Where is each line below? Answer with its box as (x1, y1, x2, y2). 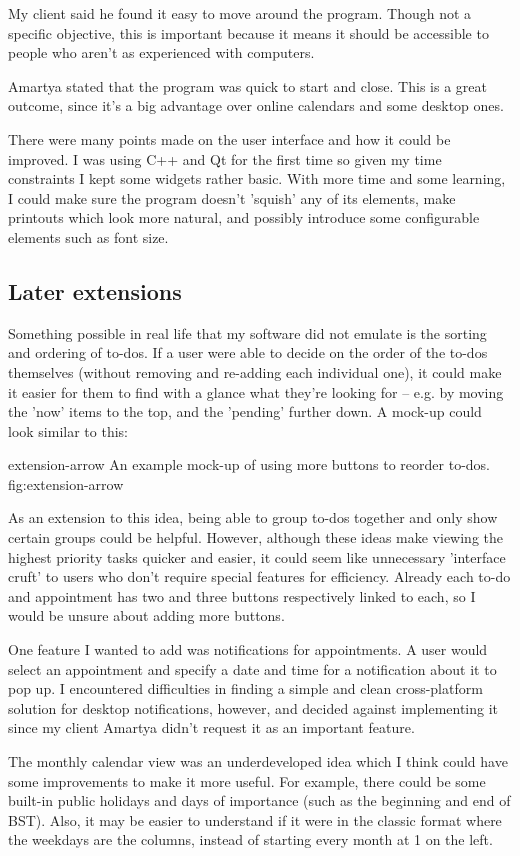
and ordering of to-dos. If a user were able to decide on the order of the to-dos (8, 342, 488, 363)
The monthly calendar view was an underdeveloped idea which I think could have (8, 751, 508, 772)
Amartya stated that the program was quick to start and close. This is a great (8, 75, 487, 96)
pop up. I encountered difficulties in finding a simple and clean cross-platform (8, 678, 483, 699)
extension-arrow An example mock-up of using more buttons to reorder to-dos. (8, 454, 490, 475)
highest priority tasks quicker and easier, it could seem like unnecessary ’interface (8, 546, 506, 567)
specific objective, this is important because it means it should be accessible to (8, 22, 489, 43)
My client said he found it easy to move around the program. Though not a (8, 3, 472, 23)
